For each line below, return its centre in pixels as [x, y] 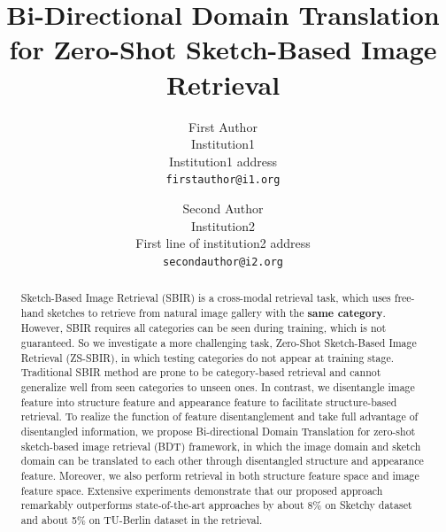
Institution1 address [223, 161]
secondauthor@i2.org [223, 262]
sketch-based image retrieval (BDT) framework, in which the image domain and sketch [221, 446]
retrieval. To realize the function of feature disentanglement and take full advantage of [219, 416]
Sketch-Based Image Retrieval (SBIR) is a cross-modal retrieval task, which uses [206, 298]
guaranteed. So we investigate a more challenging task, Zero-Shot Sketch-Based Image [219, 343]
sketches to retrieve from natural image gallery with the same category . [216, 312]
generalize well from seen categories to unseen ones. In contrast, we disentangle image [218, 387]
